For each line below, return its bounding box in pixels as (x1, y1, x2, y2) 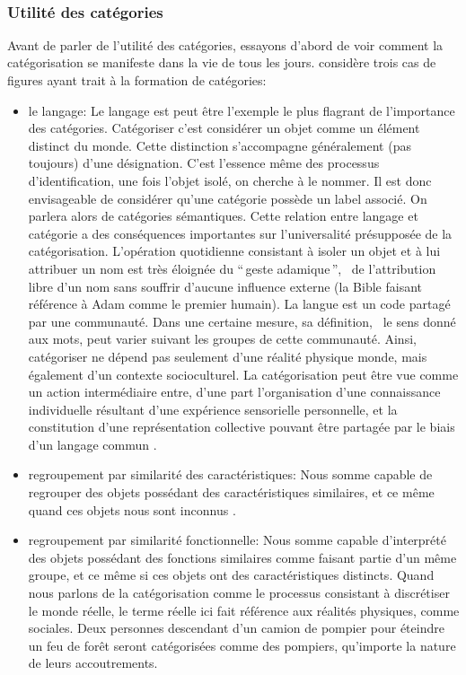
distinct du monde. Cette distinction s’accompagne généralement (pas (28, 136, 411, 154)
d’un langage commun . (28, 434, 157, 453)
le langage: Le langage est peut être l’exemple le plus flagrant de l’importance (28, 101, 455, 119)
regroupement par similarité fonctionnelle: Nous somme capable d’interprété (28, 530, 446, 549)
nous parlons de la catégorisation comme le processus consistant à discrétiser (28, 583, 450, 602)
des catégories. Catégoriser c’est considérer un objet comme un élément (28, 118, 420, 137)
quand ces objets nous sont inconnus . (28, 500, 236, 519)
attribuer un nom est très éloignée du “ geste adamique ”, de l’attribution (28, 259, 436, 277)
